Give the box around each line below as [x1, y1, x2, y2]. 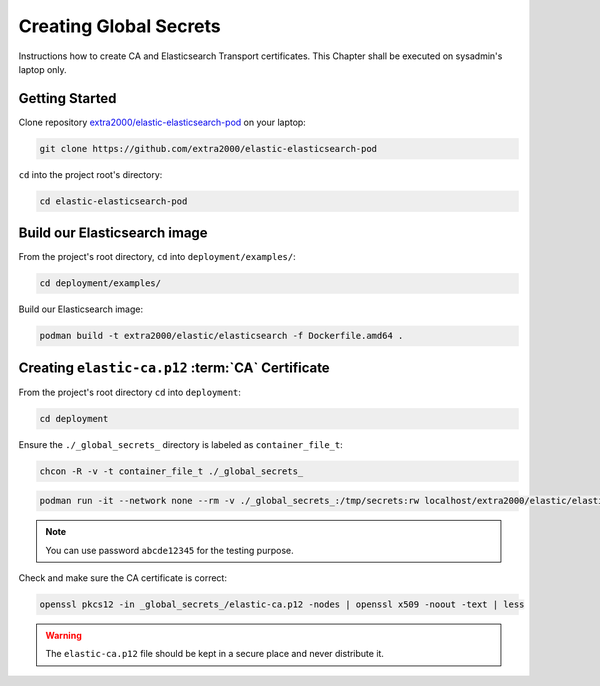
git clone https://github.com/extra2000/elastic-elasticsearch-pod [39, 143, 378, 154]
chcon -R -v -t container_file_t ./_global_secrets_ [39, 465, 304, 477]
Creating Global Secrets [18, 15, 222, 37]
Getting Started [18, 90, 117, 107]
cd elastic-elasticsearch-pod [39, 195, 188, 207]
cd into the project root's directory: [18, 168, 163, 180]
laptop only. [18, 63, 67, 75]
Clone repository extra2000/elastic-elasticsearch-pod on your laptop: [18, 116, 307, 128]
